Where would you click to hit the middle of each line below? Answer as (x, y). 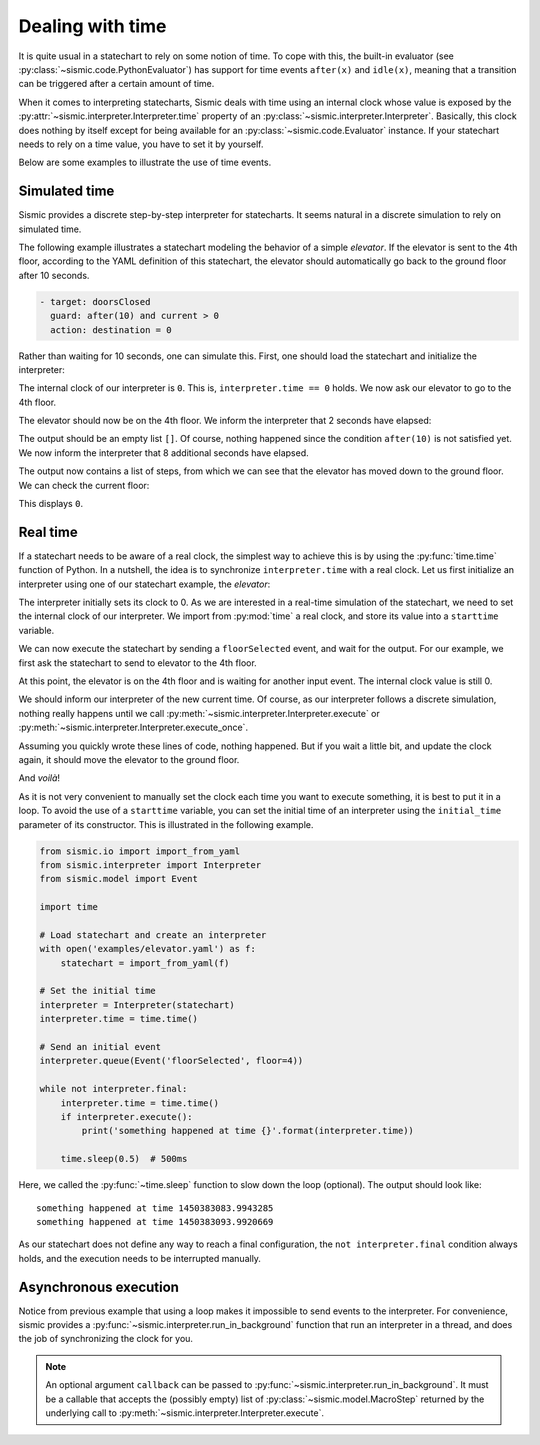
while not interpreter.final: (113, 1089)
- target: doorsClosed (95, 301)
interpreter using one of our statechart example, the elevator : (144, 584)
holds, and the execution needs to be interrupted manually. (140, 1258)
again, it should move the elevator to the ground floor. (129, 759)
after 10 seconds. (54, 275)
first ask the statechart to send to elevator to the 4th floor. (137, 662)
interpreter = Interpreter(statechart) (137, 1004)
